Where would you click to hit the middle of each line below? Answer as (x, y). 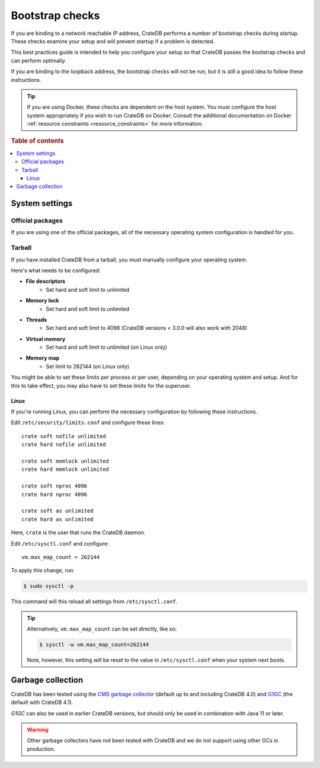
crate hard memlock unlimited (65, 469)
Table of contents (38, 141)
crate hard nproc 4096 (55, 494)
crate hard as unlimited (57, 519)
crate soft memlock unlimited (65, 461)
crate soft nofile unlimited (64, 436)
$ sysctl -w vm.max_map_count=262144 (94, 645)
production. (41, 749)
